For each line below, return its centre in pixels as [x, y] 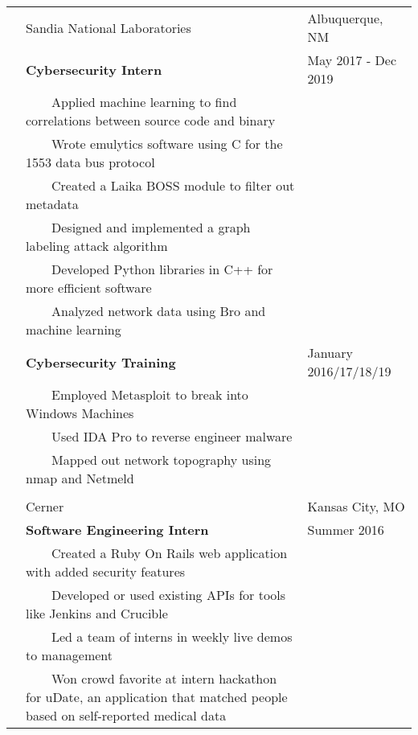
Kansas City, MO [356, 506]
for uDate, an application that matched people [157, 697]
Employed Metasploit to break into [150, 394]
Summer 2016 [346, 530]
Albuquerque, [345, 18]
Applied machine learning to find [144, 102]
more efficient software [89, 287]
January [330, 353]
